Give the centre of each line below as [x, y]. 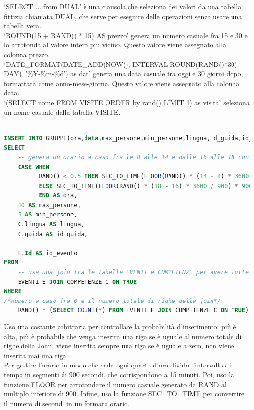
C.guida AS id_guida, [53, 234]
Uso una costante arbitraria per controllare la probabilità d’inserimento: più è [120, 326]
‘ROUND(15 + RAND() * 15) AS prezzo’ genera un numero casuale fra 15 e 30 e [126, 35]
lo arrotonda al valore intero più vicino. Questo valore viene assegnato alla [115, 45]
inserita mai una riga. [36, 355]
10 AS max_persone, [49, 205]
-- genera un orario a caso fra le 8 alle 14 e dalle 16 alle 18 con [133, 157]
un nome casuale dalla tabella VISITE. [62, 112]
